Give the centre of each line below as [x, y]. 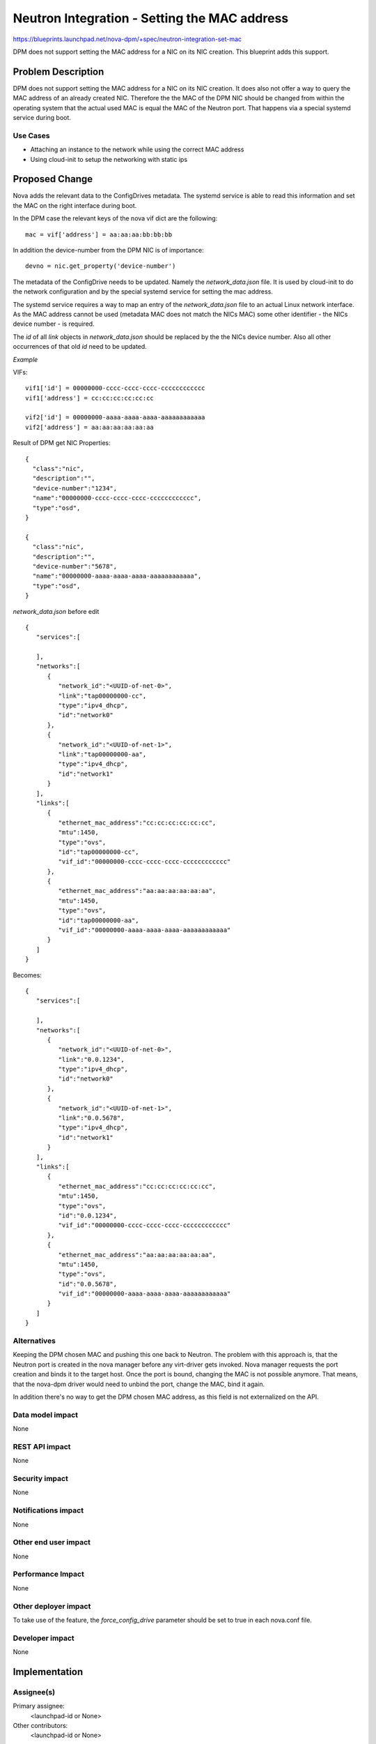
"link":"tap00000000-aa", [102, 754]
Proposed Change [53, 179]
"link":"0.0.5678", [91, 1118]
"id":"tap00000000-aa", [99, 920]
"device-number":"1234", [75, 488]
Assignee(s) [34, 1692]
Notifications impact [48, 1510]
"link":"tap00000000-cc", [102, 696]
